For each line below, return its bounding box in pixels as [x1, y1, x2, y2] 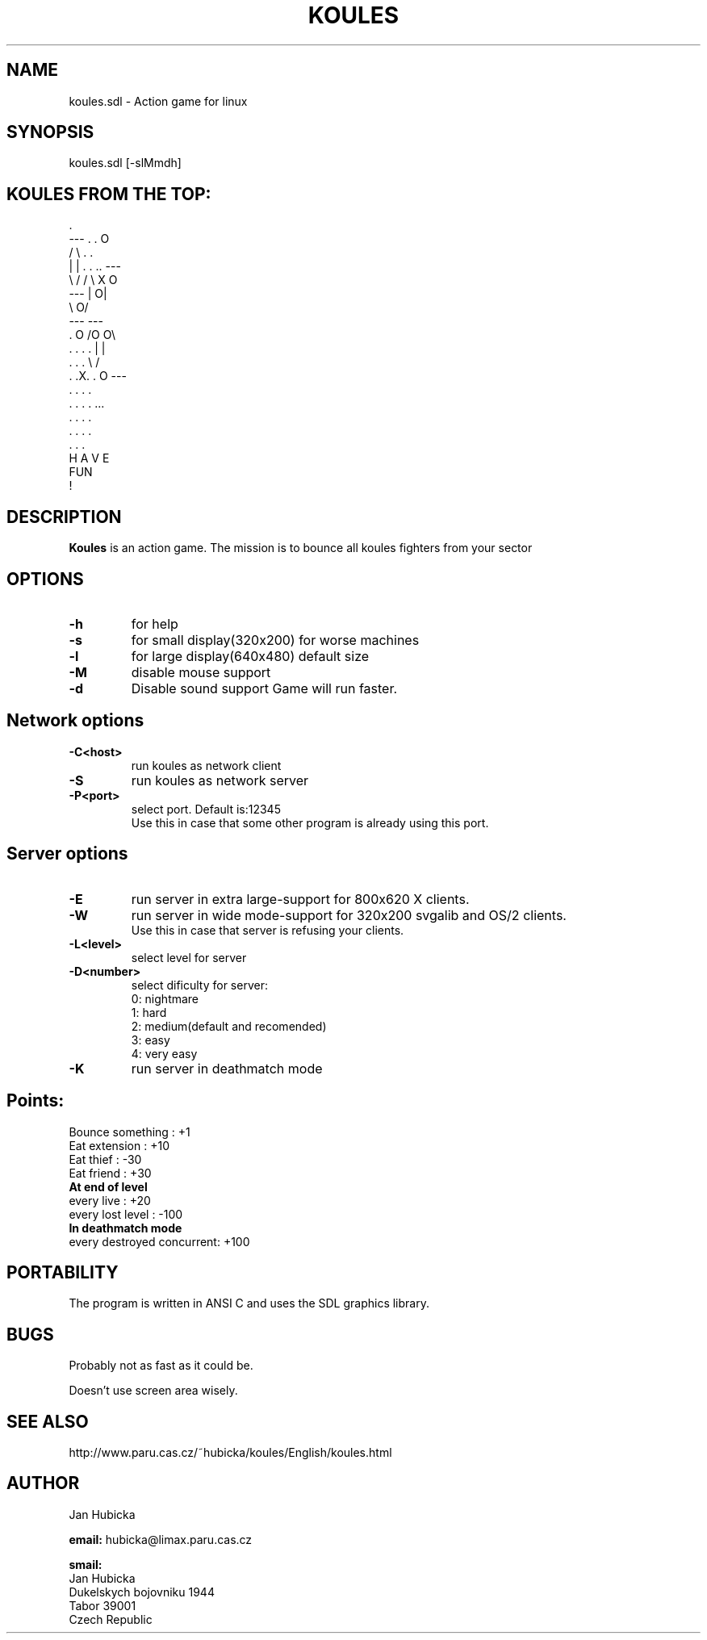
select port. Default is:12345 [131, 801, 281, 816]
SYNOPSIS [6, 122, 94, 143]
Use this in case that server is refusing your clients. [131, 922, 404, 937]
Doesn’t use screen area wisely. [69, 1383, 238, 1398]
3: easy [131, 1032, 170, 1047]
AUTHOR [6, 1473, 80, 1494]
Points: [6, 1090, 65, 1111]
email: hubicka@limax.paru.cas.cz [69, 1532, 253, 1546]
